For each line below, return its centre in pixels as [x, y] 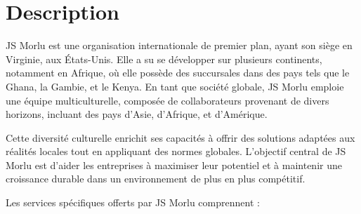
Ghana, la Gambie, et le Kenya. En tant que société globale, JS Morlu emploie [175, 86]
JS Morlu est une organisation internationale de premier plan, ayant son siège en [179, 45]
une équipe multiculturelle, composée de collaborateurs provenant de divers [168, 100]
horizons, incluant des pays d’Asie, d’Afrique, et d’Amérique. [137, 114]
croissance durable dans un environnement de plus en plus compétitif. [156, 179]
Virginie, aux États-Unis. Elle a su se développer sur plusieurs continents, [164, 59]
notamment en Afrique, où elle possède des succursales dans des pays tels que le [178, 73]
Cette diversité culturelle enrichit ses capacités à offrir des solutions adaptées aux [180, 137]
